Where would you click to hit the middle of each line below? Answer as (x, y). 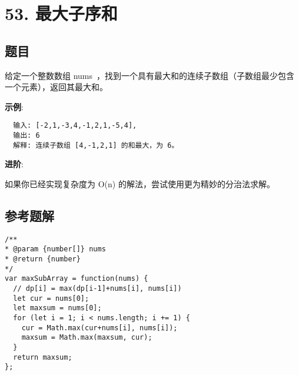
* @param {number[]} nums (55, 249)
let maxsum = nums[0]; (57, 308)
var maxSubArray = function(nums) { (77, 279)
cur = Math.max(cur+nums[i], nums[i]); (99, 328)
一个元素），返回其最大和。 (56, 87)
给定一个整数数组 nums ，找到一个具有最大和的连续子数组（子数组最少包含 (150, 75)
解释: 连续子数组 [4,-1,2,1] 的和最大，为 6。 (96, 145)
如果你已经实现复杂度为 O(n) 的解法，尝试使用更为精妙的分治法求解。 (140, 183)
